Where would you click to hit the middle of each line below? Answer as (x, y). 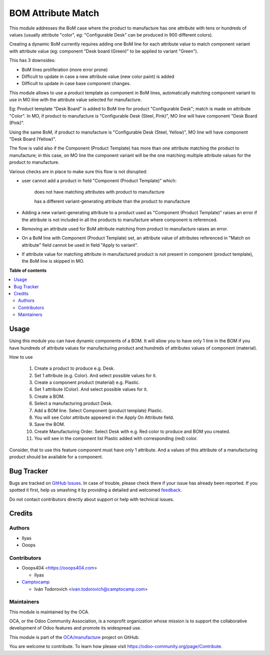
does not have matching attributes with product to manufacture (99, 192)
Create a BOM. (49, 396)
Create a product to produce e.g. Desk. (74, 368)
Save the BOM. (49, 424)
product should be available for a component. (56, 457)
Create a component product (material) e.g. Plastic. (87, 382)
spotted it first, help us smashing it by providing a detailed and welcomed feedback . (96, 490)
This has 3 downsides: (32, 61)
